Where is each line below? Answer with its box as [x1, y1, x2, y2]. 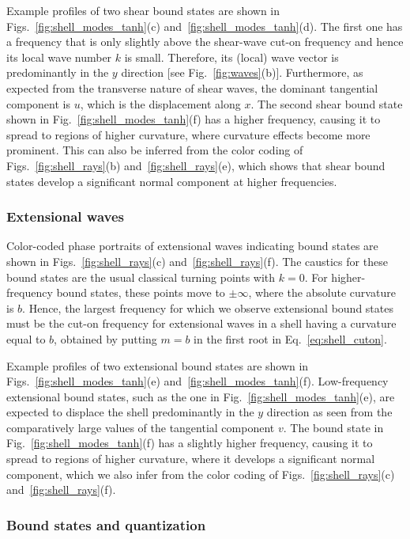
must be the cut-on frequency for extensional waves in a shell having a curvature [6, 315, 397, 332]
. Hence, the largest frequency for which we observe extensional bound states [22, 299, 393, 316]
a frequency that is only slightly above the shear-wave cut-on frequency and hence [6, 33, 404, 50]
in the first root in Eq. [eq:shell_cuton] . [194, 330, 387, 347]
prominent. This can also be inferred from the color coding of [6, 142, 303, 158]
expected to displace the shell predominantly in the [6, 404, 254, 420]
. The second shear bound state [250, 95, 403, 112]
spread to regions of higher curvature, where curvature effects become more [6, 126, 371, 142]
